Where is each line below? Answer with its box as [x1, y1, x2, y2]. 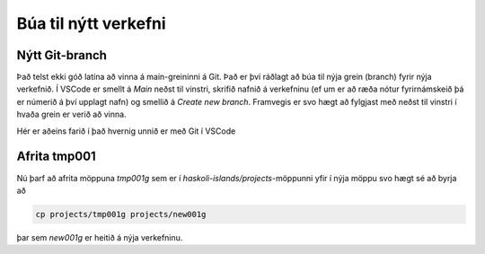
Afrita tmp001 [16, 149, 96, 164]
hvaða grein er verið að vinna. [16, 109, 127, 120]
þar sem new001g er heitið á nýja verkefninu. [16, 232, 183, 242]
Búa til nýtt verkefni [16, 13, 166, 33]
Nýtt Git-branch [16, 48, 108, 63]
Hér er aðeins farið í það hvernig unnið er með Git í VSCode [16, 126, 236, 136]
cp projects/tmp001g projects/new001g [35, 209, 207, 219]
